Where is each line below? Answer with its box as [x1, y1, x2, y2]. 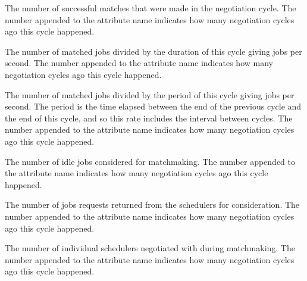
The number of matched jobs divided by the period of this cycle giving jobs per [5, 88, 295, 101]
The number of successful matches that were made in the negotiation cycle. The [5, 2, 296, 14]
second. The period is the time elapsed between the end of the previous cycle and [5, 100, 302, 113]
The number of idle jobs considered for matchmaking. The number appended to [5, 155, 295, 167]
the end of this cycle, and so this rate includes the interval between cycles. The [5, 111, 293, 124]
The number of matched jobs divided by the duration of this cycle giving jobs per [5, 45, 302, 57]
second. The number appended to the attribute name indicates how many [5, 57, 273, 69]
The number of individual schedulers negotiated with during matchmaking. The [5, 242, 295, 254]
